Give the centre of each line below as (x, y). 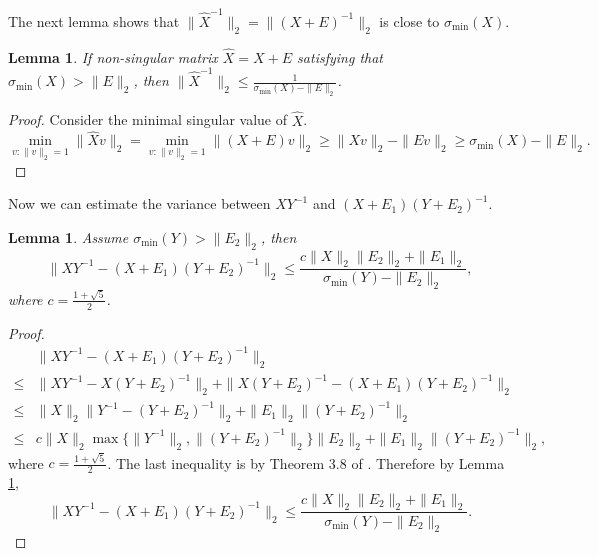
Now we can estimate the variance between (139, 203)
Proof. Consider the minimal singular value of (148, 119)
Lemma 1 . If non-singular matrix (113, 56)
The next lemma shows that (94, 20)
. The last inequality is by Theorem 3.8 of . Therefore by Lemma (306, 462)
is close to (409, 20)
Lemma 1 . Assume (68, 236)
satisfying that (340, 56)
